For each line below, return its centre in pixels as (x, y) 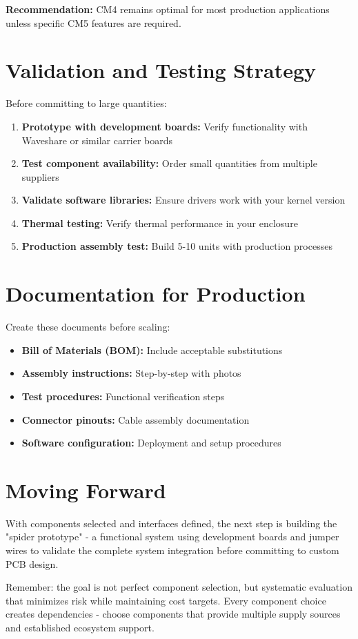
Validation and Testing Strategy (161, 70)
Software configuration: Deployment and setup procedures (151, 443)
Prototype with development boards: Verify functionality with (165, 126)
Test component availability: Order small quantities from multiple (169, 163)
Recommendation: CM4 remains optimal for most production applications (168, 9)
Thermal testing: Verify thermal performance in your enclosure (160, 223)
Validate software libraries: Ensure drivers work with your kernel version (183, 200)
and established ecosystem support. (80, 628)
